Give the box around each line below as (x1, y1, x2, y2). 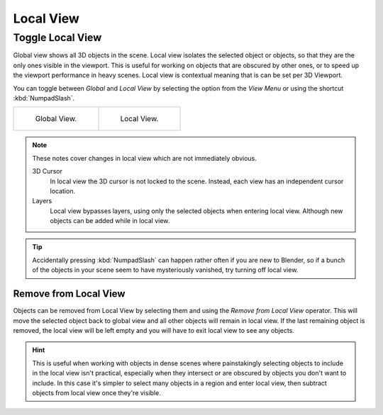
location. (50, 186, 76, 195)
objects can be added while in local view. (50, 217, 170, 225)
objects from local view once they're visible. (32, 388, 161, 397)
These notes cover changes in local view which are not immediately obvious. (32, 154, 257, 162)
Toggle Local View (13, 31, 102, 44)
